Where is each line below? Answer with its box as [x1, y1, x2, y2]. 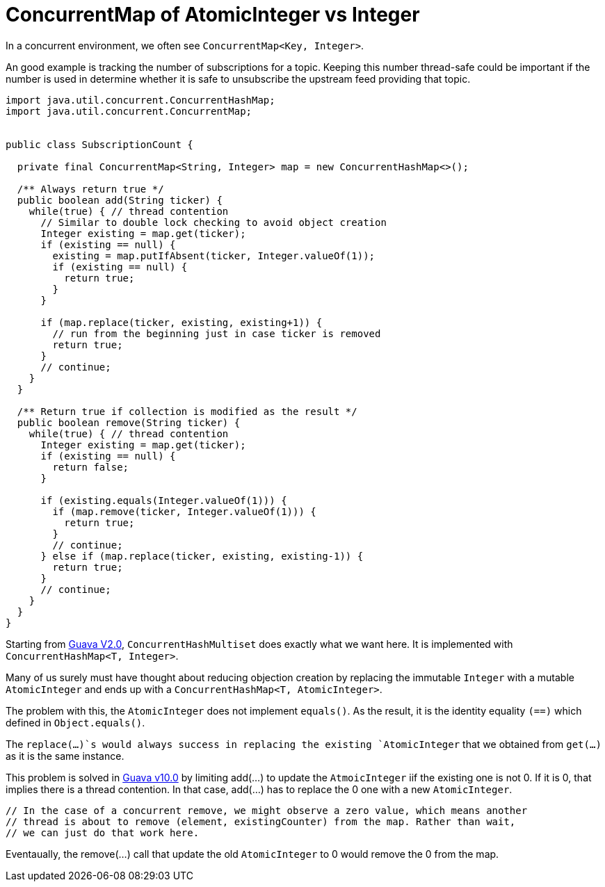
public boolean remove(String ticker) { [17, 416, 241, 428]
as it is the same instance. [6, 749, 124, 762]
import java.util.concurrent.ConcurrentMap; [6, 105, 252, 117]
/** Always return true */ [17, 183, 164, 195]
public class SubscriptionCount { [6, 138, 193, 150]
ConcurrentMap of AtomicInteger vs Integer [6, 3, 420, 26]
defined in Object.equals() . [6, 716, 145, 729]
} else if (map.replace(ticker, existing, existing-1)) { [40, 550, 364, 562]
